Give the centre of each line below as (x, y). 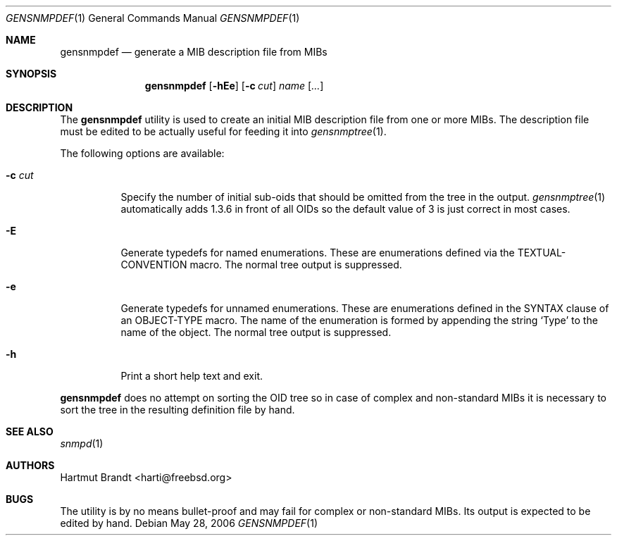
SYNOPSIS (31, 74)
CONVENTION (154, 265)
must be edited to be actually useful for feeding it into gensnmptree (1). (223, 131)
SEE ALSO (30, 431)
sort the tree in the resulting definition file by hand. (177, 410)
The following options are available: (142, 153)
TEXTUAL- (542, 253)
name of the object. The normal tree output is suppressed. (256, 332)
